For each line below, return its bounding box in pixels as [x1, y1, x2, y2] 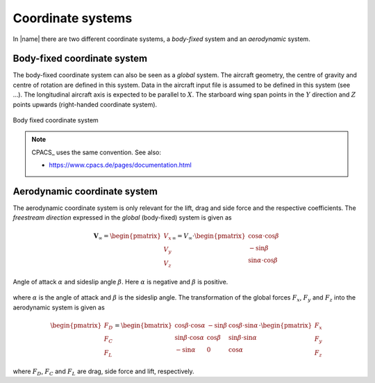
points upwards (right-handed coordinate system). [12, 100, 158, 108]
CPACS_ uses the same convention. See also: [31, 148, 161, 156]
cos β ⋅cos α [174, 321, 206, 329]
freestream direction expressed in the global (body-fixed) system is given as [12, 213, 232, 222]
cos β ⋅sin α [228, 321, 258, 329]
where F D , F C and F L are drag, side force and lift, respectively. [12, 367, 194, 377]
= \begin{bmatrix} [115, 321, 173, 329]
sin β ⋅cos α [174, 334, 205, 341]
